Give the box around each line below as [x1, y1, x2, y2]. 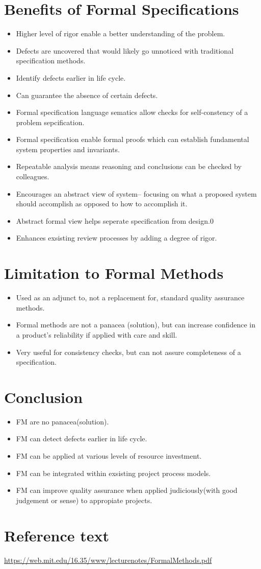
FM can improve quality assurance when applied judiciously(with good [16, 485, 238, 495]
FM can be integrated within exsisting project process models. [16, 467, 211, 478]
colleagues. [16, 171, 49, 182]
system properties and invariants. [16, 144, 120, 154]
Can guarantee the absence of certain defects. [16, 89, 158, 100]
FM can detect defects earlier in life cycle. [16, 433, 147, 444]
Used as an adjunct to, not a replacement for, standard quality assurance [16, 292, 245, 303]
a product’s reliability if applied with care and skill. [16, 329, 177, 340]
